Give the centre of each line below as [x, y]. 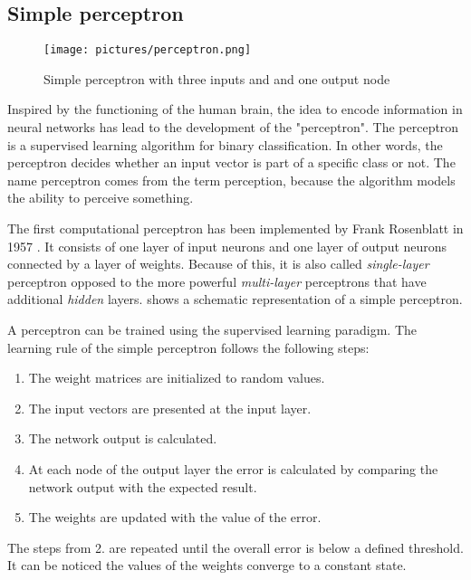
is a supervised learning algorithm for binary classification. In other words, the [225, 144]
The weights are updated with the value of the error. [175, 517]
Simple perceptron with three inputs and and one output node [217, 78]
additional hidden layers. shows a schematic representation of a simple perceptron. [235, 299]
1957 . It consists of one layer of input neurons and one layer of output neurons [227, 246]
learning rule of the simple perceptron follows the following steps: [188, 347]
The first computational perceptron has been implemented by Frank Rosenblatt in [235, 228]
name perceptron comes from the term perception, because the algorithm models [231, 180]
